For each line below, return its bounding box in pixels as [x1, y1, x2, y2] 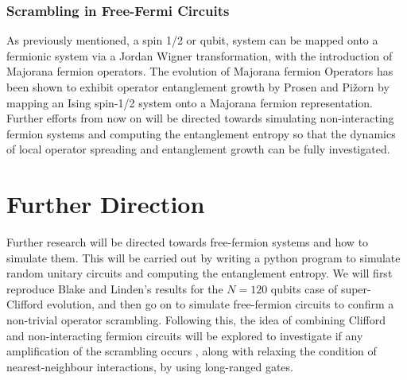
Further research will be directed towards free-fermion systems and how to [6, 234, 369, 250]
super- [340, 280, 371, 297]
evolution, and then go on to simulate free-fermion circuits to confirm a [46, 296, 394, 312]
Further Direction [6, 188, 205, 220]
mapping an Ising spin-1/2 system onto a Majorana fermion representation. [6, 94, 374, 111]
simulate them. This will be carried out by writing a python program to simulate [6, 249, 401, 266]
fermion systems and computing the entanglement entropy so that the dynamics [6, 125, 396, 142]
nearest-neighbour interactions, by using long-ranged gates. [6, 358, 293, 374]
